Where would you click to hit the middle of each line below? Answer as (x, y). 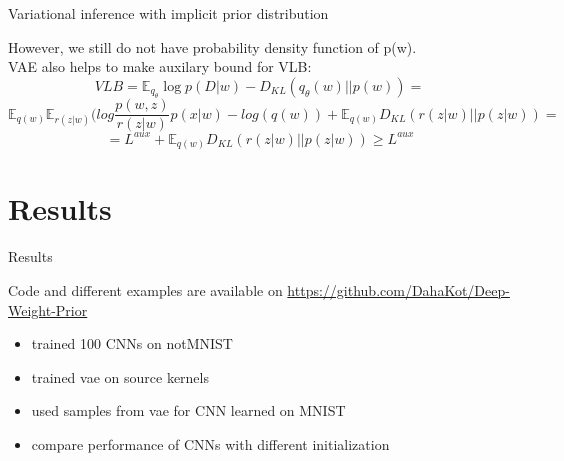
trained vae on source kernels (120, 376)
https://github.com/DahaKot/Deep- (398, 289)
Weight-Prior (48, 309)
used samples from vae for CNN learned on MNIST (188, 410)
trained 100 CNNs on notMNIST (132, 343)
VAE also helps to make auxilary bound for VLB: (160, 66)
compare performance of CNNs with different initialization (210, 443)
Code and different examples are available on (145, 289)
